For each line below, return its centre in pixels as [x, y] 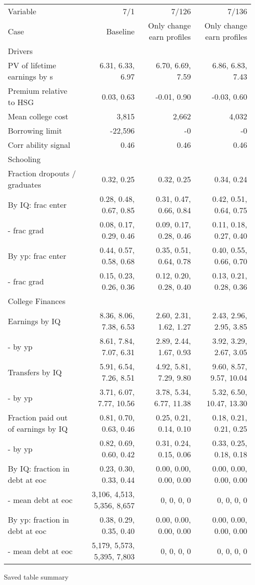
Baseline [120, 31]
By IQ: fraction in [39, 468]
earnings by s [30, 76]
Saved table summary [36, 577]
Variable [22, 11]
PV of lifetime [32, 65]
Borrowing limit [35, 130]
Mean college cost [38, 116]
